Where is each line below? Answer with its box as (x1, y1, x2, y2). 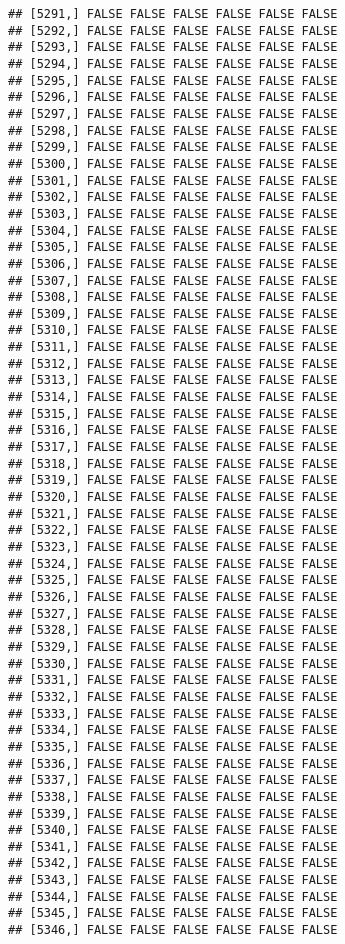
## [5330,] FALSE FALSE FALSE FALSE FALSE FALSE (8, 656, 338, 671)
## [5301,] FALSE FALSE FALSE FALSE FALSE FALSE (8, 173, 338, 188)
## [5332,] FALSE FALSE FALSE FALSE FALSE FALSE (8, 689, 338, 704)
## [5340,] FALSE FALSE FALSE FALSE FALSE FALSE (8, 823, 338, 838)
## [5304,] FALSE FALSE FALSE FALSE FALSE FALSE (8, 223, 338, 238)
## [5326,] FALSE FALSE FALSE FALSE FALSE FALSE (8, 589, 338, 604)
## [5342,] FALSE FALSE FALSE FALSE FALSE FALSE (8, 856, 338, 871)
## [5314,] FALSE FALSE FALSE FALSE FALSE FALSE (8, 390, 338, 405)
